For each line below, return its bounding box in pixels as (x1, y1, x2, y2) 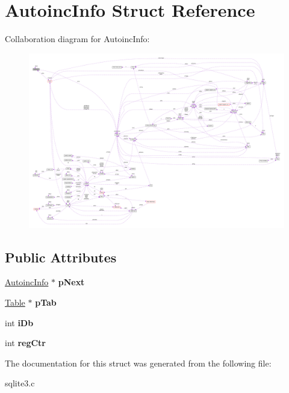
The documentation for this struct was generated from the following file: (5, 356, 272, 369)
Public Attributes (5, 247, 117, 266)
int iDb (5, 316, 34, 329)
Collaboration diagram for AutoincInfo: (5, 32, 150, 45)
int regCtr (5, 336, 46, 349)
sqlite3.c (5, 377, 35, 389)
